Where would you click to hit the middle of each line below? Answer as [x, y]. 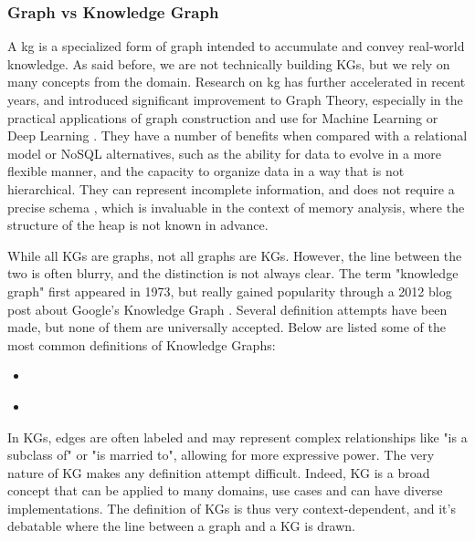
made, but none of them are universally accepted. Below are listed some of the [227, 327]
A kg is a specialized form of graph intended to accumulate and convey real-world [236, 46]
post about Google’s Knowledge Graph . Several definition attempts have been [227, 309]
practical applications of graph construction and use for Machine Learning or [223, 117]
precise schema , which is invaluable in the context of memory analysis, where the [236, 207]
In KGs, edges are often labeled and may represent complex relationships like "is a [237, 437]
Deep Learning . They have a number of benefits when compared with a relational [237, 135]
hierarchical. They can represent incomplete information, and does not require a [231, 188]
